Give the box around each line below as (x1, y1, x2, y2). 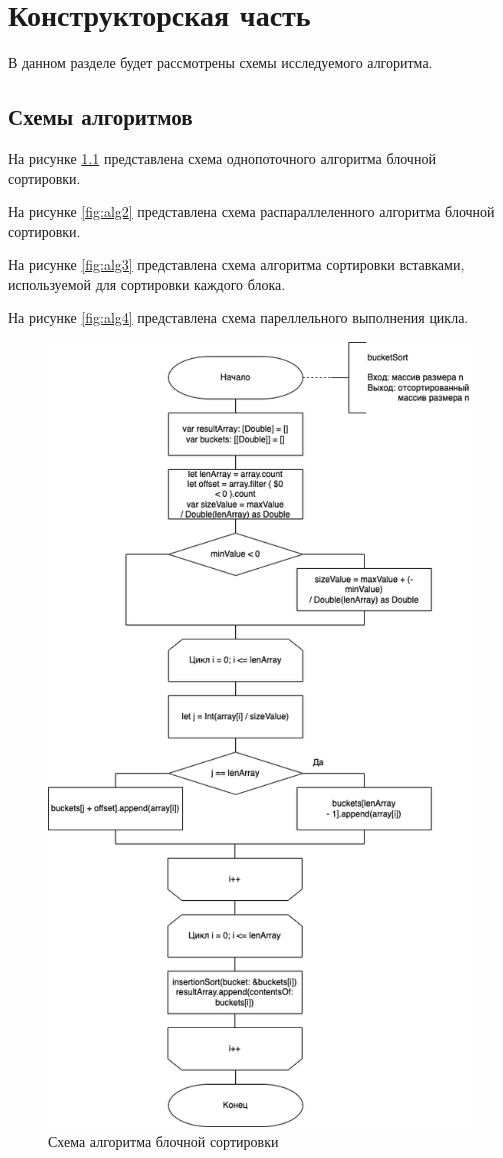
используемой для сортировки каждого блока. (8, 273, 286, 294)
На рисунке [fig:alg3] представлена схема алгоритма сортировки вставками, (8, 254, 465, 275)
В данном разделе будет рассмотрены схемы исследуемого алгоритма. (8, 52, 433, 73)
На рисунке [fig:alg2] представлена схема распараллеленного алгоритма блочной (8, 201, 495, 222)
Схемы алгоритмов (8, 101, 193, 132)
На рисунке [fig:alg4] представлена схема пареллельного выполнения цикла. (8, 307, 469, 328)
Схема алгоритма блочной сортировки (48, 1130, 279, 1151)
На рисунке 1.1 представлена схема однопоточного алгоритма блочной (8, 147, 436, 168)
